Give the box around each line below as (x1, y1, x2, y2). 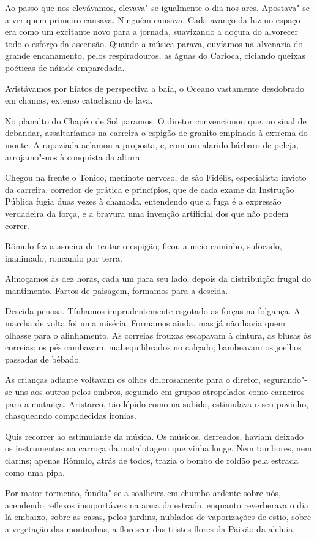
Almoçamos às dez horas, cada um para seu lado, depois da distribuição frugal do (5, 272, 311, 285)
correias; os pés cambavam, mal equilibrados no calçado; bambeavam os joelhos (5, 341, 302, 353)
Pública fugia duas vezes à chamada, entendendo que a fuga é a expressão (5, 195, 282, 208)
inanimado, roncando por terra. (5, 251, 122, 264)
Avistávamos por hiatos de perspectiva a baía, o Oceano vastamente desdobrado (5, 81, 304, 94)
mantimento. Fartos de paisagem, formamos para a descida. (5, 284, 228, 296)
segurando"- (263, 373, 307, 386)
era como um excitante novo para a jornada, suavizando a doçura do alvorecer (5, 25, 299, 38)
